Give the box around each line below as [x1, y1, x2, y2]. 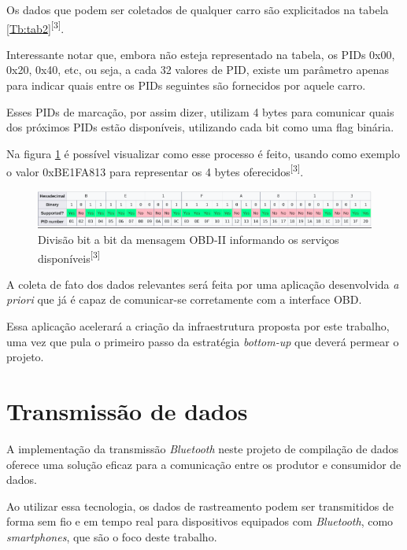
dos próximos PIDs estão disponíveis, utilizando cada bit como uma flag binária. [6, 119, 394, 135]
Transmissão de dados [6, 394, 248, 426]
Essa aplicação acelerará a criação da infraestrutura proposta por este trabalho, [6, 318, 390, 334]
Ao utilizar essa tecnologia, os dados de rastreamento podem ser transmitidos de [6, 497, 394, 514]
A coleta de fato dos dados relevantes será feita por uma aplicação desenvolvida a [6, 275, 399, 292]
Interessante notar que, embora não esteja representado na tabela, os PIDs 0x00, [6, 46, 395, 62]
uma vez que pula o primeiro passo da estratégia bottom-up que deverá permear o [6, 333, 399, 349]
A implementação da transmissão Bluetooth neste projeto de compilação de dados [6, 440, 399, 456]
